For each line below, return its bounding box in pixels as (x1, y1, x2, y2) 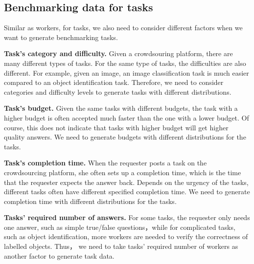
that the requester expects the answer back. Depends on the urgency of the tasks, (4, 177, 249, 187)
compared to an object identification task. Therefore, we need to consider (4, 77, 224, 87)
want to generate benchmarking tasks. (4, 32, 118, 42)
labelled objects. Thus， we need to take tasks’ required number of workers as (4, 241, 238, 251)
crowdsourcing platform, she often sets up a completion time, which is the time (4, 167, 241, 177)
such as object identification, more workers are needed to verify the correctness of (4, 231, 248, 242)
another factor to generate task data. (4, 250, 115, 261)
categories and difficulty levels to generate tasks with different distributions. (4, 86, 231, 97)
